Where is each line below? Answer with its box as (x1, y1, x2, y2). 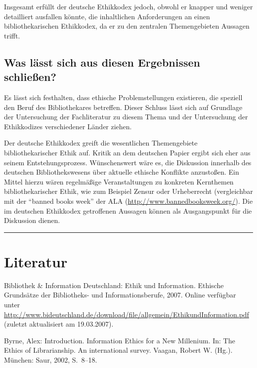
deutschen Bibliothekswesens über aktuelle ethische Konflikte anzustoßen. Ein (4, 167, 239, 177)
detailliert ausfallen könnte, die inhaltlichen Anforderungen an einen (4, 11, 210, 21)
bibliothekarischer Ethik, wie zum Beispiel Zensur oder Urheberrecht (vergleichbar (4, 186, 253, 196)
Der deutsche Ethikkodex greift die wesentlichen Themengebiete (4, 138, 198, 148)
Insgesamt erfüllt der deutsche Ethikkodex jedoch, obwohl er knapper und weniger (4, 1, 253, 11)
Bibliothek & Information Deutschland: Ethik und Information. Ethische (4, 280, 224, 290)
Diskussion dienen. (4, 215, 60, 225)
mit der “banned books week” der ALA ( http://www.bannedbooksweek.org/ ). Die (4, 195, 253, 206)
